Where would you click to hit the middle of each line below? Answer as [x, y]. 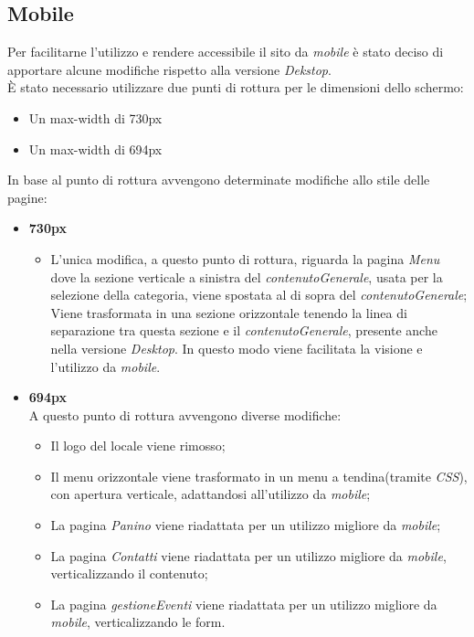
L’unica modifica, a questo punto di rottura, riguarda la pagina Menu [245, 258]
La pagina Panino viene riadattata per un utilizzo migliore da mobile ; [246, 525]
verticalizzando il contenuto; [129, 573]
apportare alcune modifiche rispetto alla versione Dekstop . [169, 69]
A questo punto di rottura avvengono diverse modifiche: [185, 414]
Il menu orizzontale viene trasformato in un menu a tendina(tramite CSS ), [259, 476]
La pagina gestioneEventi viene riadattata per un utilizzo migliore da [244, 604]
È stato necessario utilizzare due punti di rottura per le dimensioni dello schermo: [236, 87]
